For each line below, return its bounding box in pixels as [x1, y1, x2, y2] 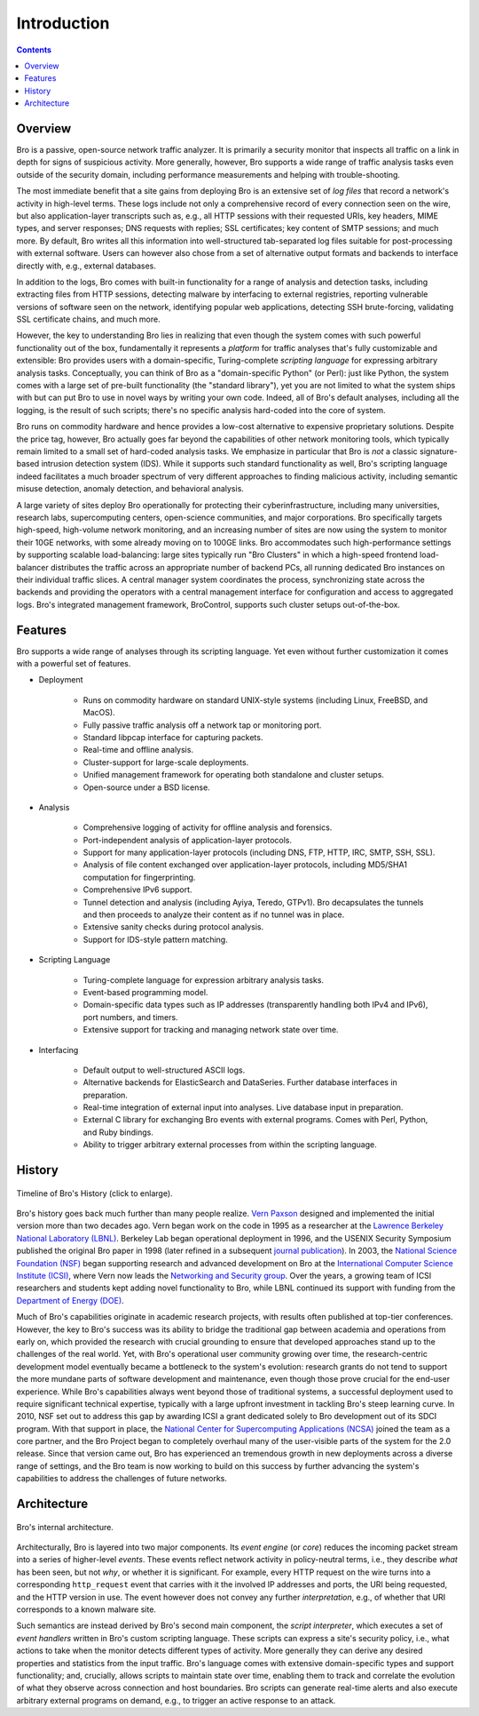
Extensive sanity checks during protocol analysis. [82, 922, 264, 932]
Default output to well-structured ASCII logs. [82, 1065, 246, 1075]
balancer [16, 562, 49, 572]
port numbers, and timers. [82, 1011, 178, 1022]
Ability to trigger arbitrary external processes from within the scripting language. [82, 1139, 377, 1150]
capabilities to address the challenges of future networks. [16, 1473, 228, 1484]
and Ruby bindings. [82, 1127, 154, 1137]
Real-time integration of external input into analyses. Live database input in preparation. [82, 1102, 404, 1113]
